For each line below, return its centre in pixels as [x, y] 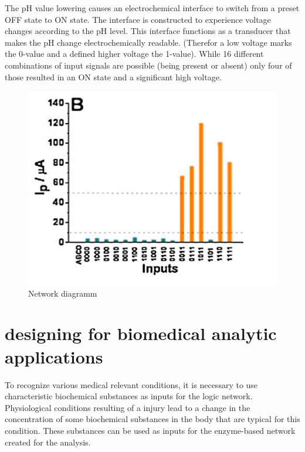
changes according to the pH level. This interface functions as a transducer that [148, 31]
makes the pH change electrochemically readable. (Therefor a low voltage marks [148, 42]
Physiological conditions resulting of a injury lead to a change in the [128, 407]
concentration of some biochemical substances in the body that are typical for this [152, 419]
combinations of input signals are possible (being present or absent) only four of [148, 65]
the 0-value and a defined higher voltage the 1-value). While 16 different [134, 54]
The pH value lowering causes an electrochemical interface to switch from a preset [152, 8]
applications [54, 356]
